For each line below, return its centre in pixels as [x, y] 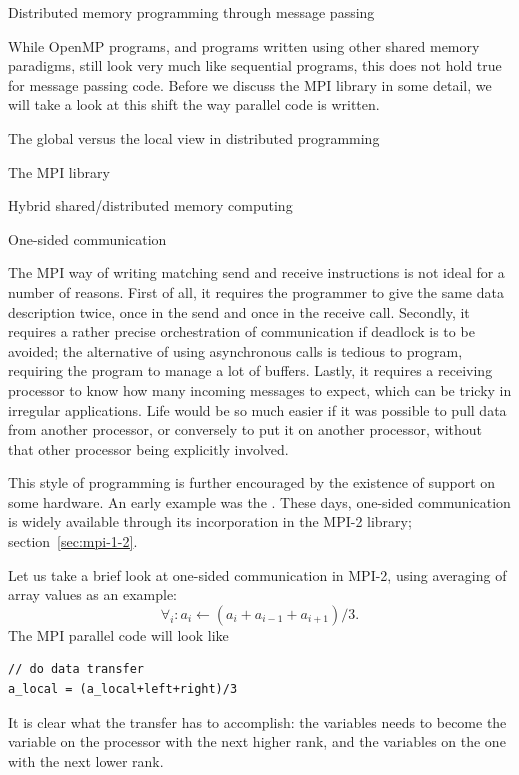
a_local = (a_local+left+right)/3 [123, 689]
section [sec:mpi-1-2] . [73, 541]
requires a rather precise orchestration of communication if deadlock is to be [241, 331]
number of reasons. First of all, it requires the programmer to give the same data [256, 291]
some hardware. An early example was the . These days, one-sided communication [259, 501]
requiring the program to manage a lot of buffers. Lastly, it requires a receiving [250, 370]
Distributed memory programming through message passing [191, 12]
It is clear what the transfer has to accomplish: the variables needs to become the [257, 721]
